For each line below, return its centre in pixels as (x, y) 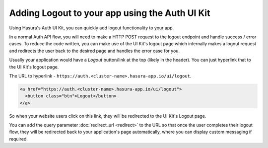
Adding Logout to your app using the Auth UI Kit (110, 13)
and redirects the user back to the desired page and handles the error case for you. (95, 51)
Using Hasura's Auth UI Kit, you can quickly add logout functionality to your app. (92, 28)
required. (19, 139)
